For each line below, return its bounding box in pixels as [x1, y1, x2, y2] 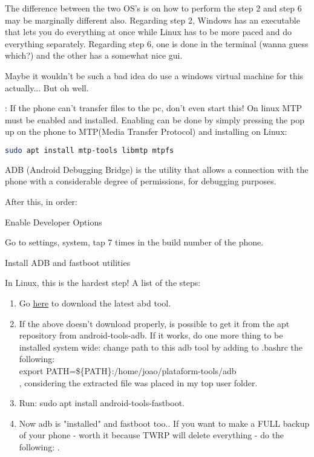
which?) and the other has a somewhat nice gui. [5, 49, 183, 62]
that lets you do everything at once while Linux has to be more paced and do [5, 25, 292, 38]
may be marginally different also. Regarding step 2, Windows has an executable [5, 13, 300, 26]
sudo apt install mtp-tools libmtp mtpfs [5, 146, 174, 155]
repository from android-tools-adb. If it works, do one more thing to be [19, 329, 283, 342]
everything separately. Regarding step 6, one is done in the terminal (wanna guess [5, 37, 309, 50]
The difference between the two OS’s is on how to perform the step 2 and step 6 [5, 2, 302, 14]
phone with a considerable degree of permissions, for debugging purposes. [5, 175, 276, 187]
